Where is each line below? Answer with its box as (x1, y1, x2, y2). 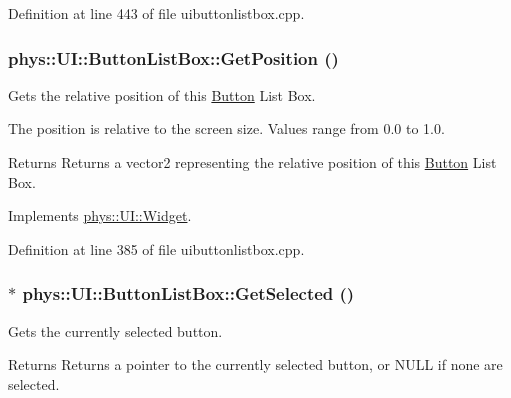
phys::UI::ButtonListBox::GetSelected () (22, 281, 355, 306)
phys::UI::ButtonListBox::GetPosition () (8, 45, 339, 70)
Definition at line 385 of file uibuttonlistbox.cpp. (8, 238, 305, 259)
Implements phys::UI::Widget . (8, 205, 192, 226)
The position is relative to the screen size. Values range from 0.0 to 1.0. (8, 118, 445, 139)
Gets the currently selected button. (8, 320, 223, 341)
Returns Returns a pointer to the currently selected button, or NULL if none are (8, 354, 503, 375)
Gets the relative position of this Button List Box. (8, 84, 316, 105)
